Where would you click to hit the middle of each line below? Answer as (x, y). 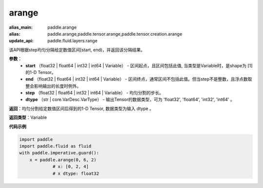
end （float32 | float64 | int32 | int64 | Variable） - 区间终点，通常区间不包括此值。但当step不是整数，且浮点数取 (139, 79)
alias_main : (21, 27)
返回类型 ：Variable (28, 117)
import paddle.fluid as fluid (55, 146)
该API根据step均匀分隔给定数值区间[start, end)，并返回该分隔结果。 (77, 50)
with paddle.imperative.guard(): (59, 153)
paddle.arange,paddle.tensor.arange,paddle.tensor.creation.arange (115, 34)
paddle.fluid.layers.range (72, 41)
